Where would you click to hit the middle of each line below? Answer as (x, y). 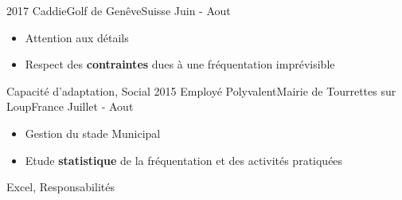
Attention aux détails (77, 37)
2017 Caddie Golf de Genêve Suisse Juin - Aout (119, 10)
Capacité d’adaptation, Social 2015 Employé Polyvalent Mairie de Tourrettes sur (201, 90)
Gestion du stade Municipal (93, 133)
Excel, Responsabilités (60, 187)
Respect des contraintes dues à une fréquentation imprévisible (180, 64)
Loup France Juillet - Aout (70, 106)
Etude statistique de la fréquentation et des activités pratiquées (184, 160)
